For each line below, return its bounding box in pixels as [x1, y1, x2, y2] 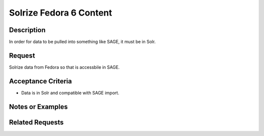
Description [9, 26, 46, 34]
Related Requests [9, 118, 64, 126]
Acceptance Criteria [9, 77, 72, 85]
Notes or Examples [9, 102, 68, 111]
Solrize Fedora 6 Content [9, 7, 112, 18]
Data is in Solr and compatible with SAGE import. [21, 90, 119, 96]
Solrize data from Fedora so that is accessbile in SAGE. [9, 64, 120, 70]
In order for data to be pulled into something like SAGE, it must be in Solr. [9, 39, 156, 45]
